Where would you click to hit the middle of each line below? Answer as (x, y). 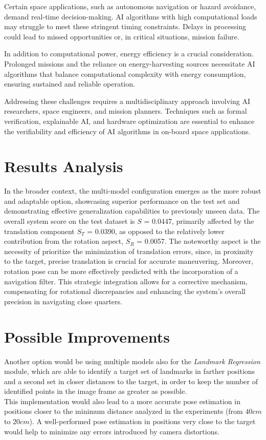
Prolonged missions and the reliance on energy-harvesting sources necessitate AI (130, 63)
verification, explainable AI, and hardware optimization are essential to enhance (129, 121)
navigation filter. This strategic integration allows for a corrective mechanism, (126, 281)
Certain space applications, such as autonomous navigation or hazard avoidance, (130, 6)
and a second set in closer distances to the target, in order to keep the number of (131, 381)
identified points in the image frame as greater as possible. (96, 391)
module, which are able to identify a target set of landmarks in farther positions (130, 371)
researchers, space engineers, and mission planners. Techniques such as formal (126, 111)
